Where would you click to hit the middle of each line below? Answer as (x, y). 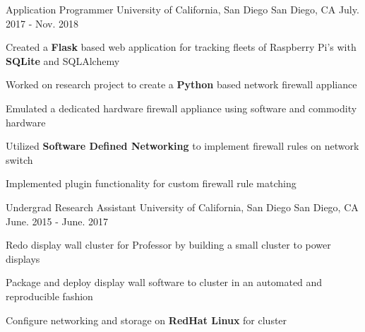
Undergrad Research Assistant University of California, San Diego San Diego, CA (182, 207)
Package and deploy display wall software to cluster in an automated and (164, 282)
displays (23, 258)
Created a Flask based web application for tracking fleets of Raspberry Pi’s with (181, 47)
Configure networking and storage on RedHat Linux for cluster (146, 320)
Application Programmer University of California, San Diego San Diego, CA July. (182, 9)
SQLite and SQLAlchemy (63, 60)
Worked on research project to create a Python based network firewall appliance (181, 84)
